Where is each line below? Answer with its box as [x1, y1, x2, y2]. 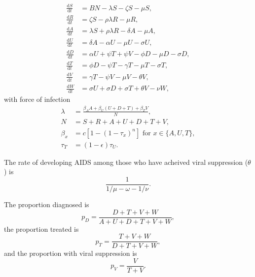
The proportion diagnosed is [4, 199, 89, 210]
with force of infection [4, 94, 71, 104]
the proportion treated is [4, 223, 79, 234]
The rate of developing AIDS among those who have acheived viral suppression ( [4, 156, 248, 167]
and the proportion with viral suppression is [4, 248, 137, 258]
